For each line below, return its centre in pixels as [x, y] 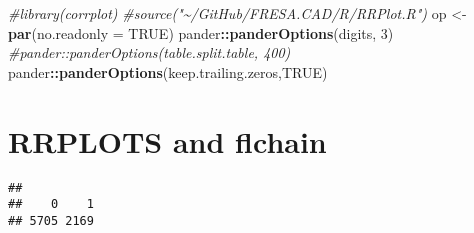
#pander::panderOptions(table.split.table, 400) [149, 52]
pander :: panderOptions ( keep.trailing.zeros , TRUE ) [168, 71]
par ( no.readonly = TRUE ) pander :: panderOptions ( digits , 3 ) [201, 32]
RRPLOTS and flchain [167, 140]
